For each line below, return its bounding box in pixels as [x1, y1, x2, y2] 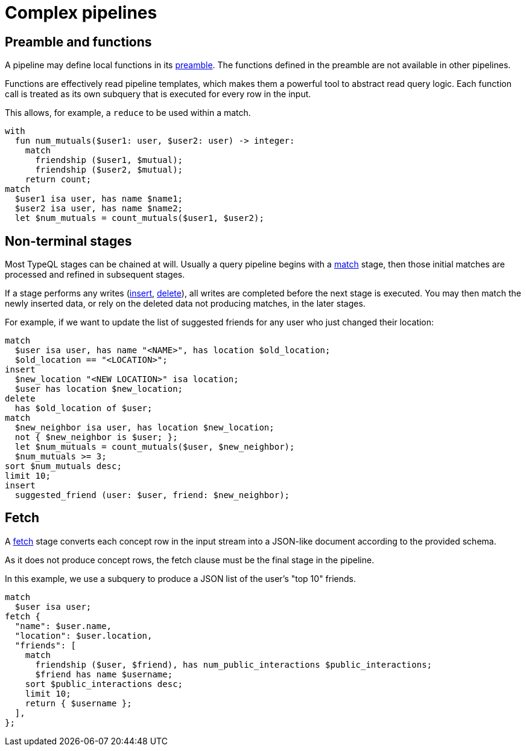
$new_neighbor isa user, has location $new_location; [14, 423, 274, 433]
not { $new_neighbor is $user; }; [14, 432, 178, 443]
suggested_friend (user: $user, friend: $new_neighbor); [14, 490, 290, 500]
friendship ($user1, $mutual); [35, 155, 183, 165]
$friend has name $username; [35, 669, 173, 679]
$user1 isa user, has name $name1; [14, 194, 183, 204]
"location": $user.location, [14, 630, 153, 641]
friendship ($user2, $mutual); [35, 165, 183, 175]
